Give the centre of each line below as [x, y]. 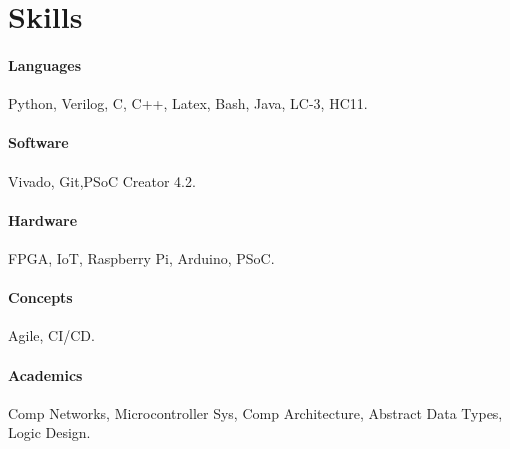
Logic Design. [49, 432]
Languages [45, 64]
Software [38, 142]
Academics [45, 374]
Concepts [40, 297]
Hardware [43, 219]
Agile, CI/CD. [51, 335]
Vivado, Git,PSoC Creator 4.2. [102, 180]
